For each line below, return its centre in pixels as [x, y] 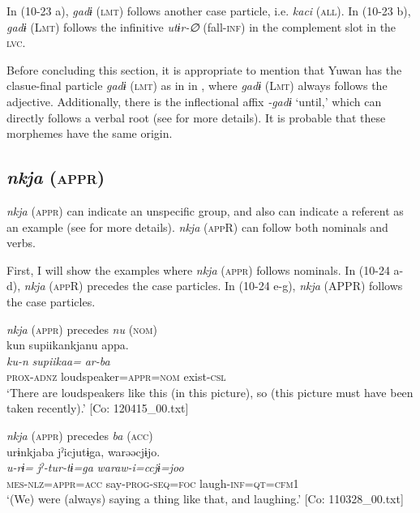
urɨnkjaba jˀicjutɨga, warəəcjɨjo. [84, 451]
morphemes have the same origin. [90, 133]
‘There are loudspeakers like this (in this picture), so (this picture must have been [210, 392]
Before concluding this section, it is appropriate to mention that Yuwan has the [204, 69]
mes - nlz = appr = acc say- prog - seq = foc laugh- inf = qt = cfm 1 [153, 483]
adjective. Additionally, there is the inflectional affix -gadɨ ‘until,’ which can [194, 101]
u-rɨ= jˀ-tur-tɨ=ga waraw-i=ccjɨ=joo [95, 467]
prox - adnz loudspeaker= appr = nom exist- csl [116, 376]
